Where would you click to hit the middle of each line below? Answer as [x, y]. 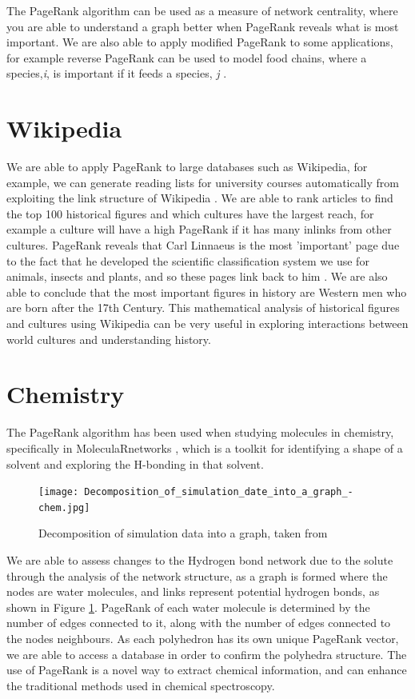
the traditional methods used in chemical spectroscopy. [141, 685]
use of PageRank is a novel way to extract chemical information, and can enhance [207, 670]
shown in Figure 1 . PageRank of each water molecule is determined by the [188, 607]
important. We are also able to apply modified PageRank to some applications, [200, 42]
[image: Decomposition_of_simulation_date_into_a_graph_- [196, 492]
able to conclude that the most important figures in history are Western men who [207, 292]
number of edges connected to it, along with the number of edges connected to [199, 623]
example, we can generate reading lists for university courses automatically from [203, 182]
